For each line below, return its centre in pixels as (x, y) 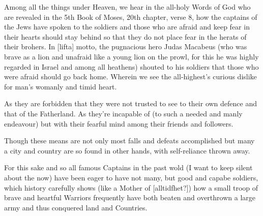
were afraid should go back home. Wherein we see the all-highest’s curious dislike (130, 76)
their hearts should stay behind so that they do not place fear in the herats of (125, 36)
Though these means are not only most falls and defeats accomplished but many (129, 141)
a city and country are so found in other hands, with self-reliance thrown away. (127, 150)
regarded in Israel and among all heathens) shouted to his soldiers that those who (131, 66)
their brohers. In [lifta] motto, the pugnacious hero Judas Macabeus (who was (126, 47)
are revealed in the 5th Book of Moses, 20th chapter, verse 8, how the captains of (131, 17)
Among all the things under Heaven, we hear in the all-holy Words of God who (127, 7)
